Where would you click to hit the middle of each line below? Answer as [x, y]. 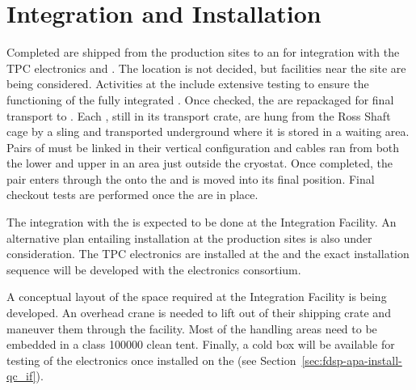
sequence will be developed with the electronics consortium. [154, 269]
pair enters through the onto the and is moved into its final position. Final [191, 178]
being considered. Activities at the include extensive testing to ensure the [188, 84]
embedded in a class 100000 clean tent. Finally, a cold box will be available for [201, 344]
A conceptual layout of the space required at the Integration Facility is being [197, 297]
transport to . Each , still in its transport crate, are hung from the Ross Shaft [199, 115]
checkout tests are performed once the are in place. [132, 195]
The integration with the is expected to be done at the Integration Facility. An [202, 222]
